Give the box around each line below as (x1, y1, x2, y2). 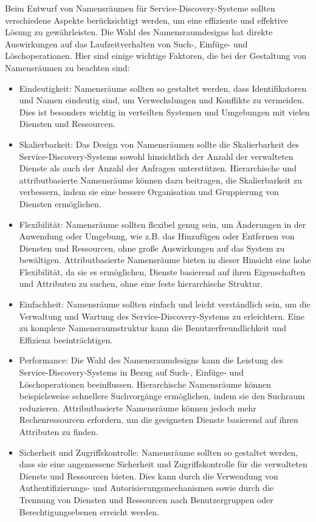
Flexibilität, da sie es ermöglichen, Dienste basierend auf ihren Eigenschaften (19, 265, 306, 278)
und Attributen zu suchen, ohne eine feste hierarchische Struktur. (19, 277, 263, 290)
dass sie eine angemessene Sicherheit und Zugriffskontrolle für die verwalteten (19, 458, 307, 470)
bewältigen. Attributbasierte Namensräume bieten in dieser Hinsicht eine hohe (19, 253, 311, 266)
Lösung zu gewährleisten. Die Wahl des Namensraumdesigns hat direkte (5, 26, 273, 38)
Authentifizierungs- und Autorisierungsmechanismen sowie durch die (19, 481, 274, 494)
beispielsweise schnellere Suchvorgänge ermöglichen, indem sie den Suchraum (19, 390, 305, 402)
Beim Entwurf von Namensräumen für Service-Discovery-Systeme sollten (5, 2, 275, 14)
